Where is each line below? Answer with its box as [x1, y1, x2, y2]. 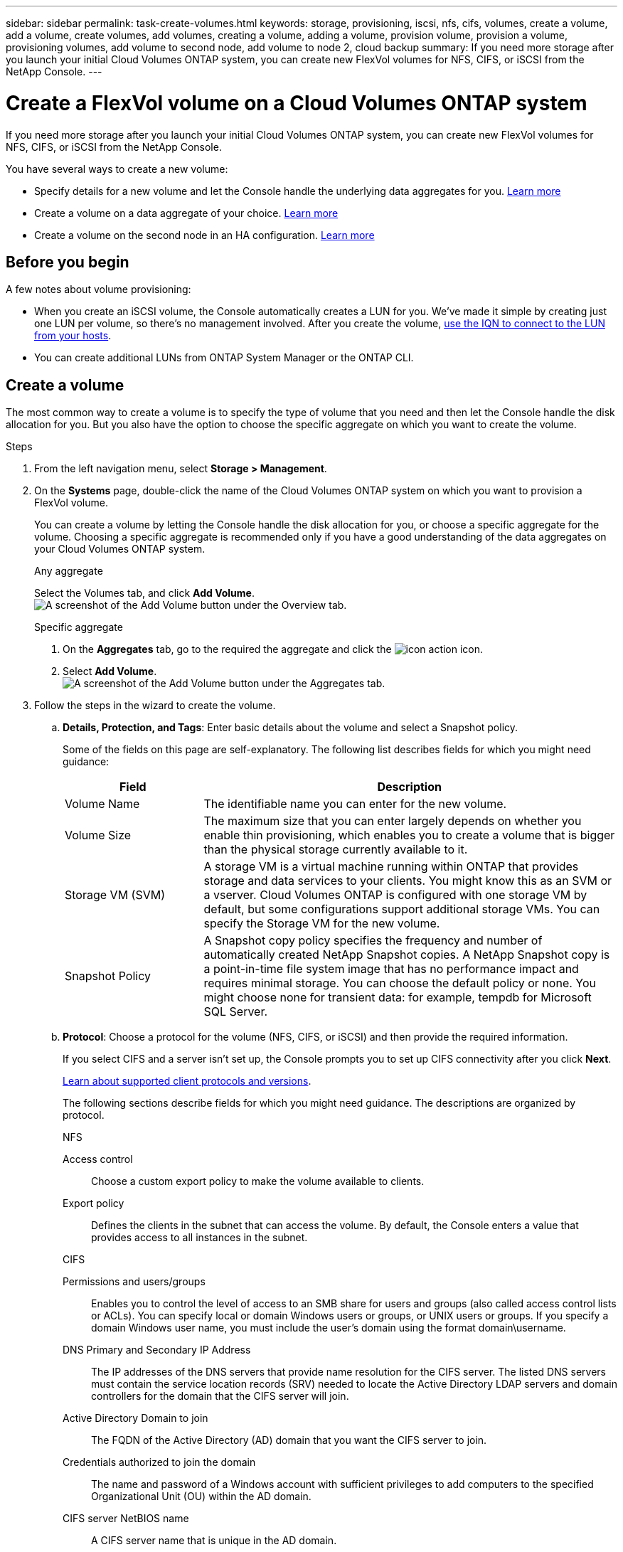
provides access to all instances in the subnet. [91, 1231, 308, 1244]
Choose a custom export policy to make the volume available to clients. [91, 1175, 425, 1188]
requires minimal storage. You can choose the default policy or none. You [203, 976, 597, 991]
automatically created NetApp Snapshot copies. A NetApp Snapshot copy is [203, 947, 610, 962]
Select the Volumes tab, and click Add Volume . [34, 587, 255, 600]
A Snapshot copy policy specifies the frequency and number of [203, 933, 543, 948]
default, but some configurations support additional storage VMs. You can [203, 902, 600, 917]
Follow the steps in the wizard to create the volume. [34, 699, 276, 712]
